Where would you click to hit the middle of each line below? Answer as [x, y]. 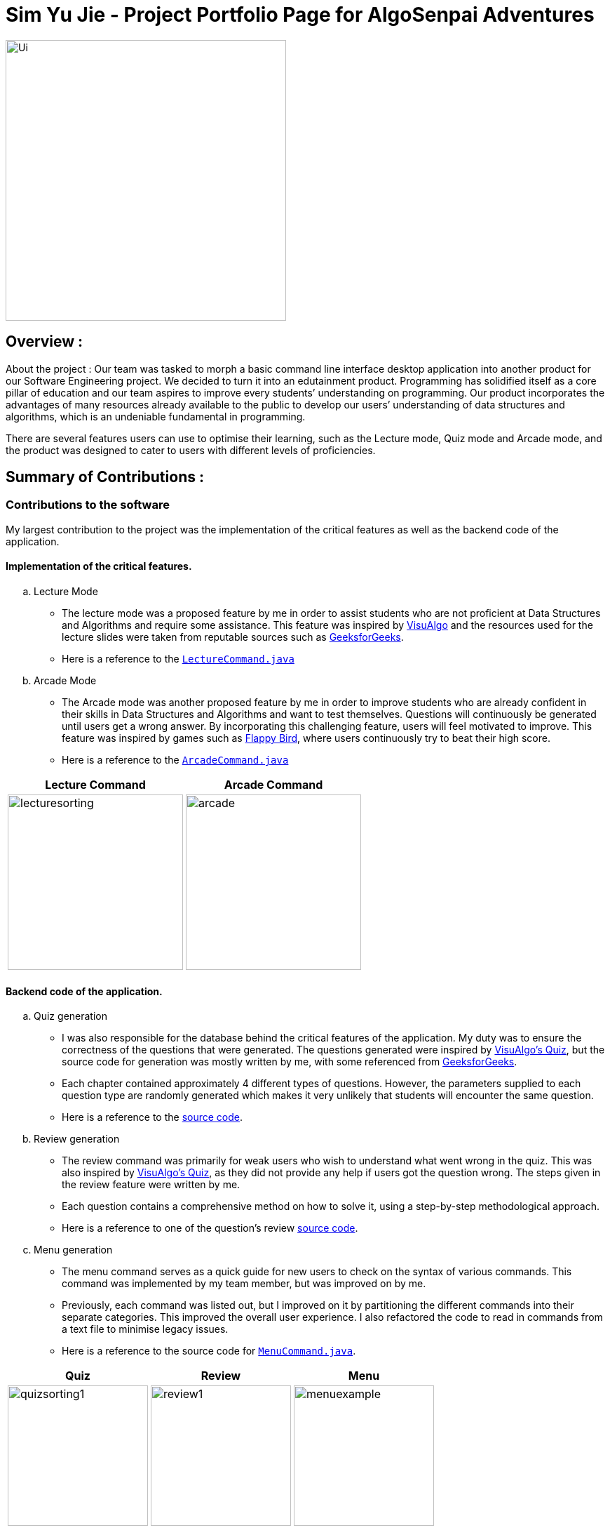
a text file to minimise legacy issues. [145, 1329]
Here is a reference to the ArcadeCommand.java [175, 760]
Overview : [45, 342]
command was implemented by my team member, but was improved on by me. [244, 1284]
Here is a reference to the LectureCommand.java [178, 659]
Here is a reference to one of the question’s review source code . [210, 1228]
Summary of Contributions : [105, 477]
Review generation [77, 1139]
